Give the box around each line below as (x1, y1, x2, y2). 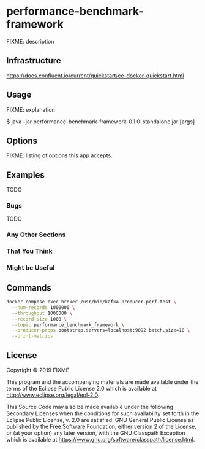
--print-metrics (12, 333, 53, 339)
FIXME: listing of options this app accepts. (6, 152, 113, 159)
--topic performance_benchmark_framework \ (12, 321, 124, 328)
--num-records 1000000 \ (12, 304, 75, 311)
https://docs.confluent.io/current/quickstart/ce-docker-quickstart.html (6, 72, 184, 79)
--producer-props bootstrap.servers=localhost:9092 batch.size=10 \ (12, 327, 190, 334)
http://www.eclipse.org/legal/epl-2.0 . (6, 391, 100, 399)
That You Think (6, 247, 53, 256)
